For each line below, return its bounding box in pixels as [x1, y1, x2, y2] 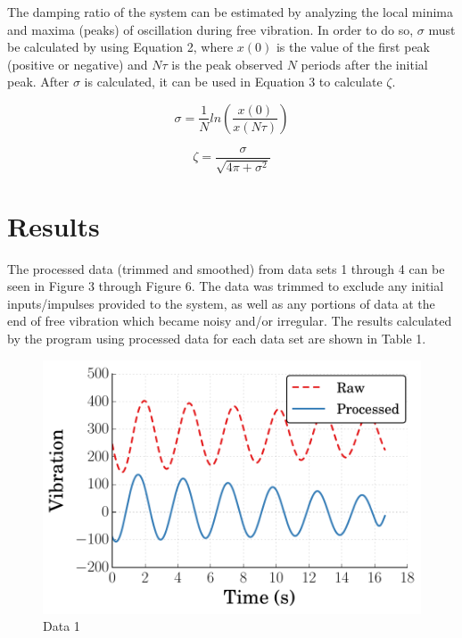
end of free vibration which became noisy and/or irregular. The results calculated [7, 311, 452, 330]
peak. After [7, 72, 70, 91]
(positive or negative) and [7, 54, 148, 73]
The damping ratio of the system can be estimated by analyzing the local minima [7, 3, 453, 21]
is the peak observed [171, 54, 283, 73]
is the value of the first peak [276, 37, 431, 56]
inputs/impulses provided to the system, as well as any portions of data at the [7, 294, 435, 312]
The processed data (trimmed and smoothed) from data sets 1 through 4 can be [7, 259, 445, 278]
